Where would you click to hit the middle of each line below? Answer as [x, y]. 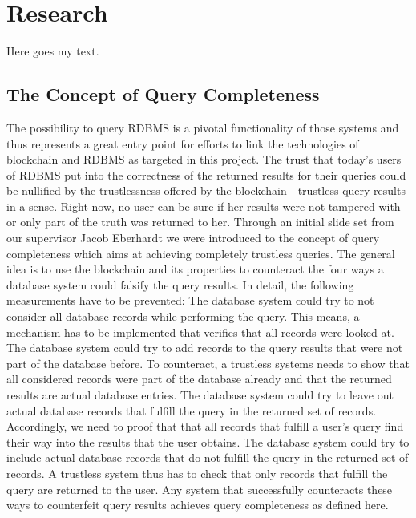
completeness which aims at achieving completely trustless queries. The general [201, 253]
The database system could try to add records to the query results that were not [205, 348]
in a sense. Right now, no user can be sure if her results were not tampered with [204, 206]
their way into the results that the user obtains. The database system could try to [208, 441]
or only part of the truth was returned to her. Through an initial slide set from [200, 222]
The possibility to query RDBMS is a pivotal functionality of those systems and [203, 127]
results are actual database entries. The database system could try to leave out [200, 395]
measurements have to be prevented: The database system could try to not [190, 300]
